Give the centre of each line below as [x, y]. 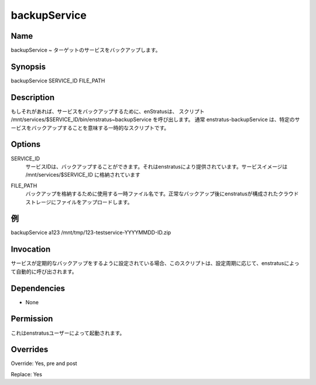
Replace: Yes [26, 374]
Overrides [30, 350]
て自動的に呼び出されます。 [44, 271]
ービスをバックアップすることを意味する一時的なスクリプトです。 [90, 128]
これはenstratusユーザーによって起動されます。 [68, 333]
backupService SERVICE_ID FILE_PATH [58, 80]
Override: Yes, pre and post [44, 363]
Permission [32, 319]
